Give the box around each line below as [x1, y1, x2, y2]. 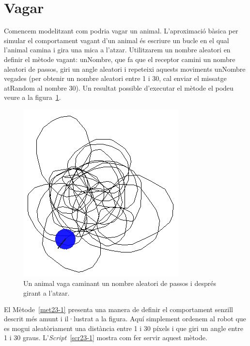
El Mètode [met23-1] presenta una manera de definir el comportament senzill [4, 304, 234, 314]
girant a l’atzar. [23, 288, 70, 298]
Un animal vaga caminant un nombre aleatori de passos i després [23, 278, 216, 288]
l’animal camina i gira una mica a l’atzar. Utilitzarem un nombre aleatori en [4, 45, 231, 55]
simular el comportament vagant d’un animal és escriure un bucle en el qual [4, 35, 229, 45]
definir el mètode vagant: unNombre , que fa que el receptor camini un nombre [4, 54, 235, 64]
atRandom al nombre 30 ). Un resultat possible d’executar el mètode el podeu [4, 82, 234, 93]
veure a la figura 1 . [4, 92, 61, 102]
